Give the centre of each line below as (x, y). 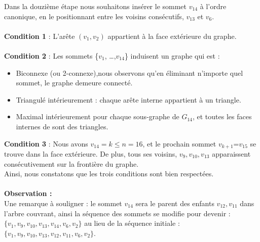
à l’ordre (213, 6)
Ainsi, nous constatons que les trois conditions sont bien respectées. (109, 174)
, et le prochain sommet (179, 143)
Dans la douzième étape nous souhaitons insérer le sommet (96, 6)
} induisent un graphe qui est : (172, 55)
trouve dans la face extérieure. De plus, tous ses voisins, (91, 153)
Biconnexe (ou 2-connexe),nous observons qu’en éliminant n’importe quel (129, 72)
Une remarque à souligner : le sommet (63, 203)
